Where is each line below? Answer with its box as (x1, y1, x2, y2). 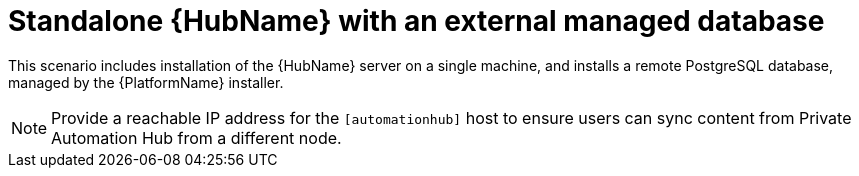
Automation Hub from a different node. (51, 127, 342, 148)
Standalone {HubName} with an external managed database (8, 4, 825, 38)
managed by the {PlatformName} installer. (8, 73, 284, 91)
